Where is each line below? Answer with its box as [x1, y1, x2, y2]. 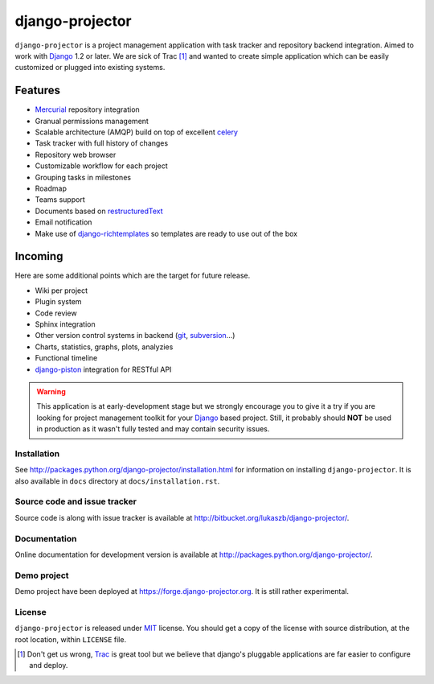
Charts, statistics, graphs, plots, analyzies [35, 342, 174, 352]
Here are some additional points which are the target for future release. [14, 270, 251, 281]
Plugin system [35, 297, 82, 307]
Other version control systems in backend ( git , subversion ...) [35, 331, 235, 340]
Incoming [14, 249, 63, 263]
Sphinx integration [35, 319, 96, 329]
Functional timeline [35, 353, 98, 363]
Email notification [35, 217, 92, 227]
